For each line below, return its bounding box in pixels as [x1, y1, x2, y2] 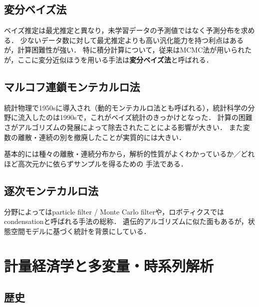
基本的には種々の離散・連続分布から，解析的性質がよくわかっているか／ [4, 148, 241, 159]
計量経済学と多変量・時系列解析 [4, 255, 214, 275]
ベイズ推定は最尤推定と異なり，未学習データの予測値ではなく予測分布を [4, 25, 241, 35]
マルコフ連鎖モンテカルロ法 [4, 78, 140, 94]
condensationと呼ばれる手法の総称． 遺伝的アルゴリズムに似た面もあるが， [4, 216, 248, 226]
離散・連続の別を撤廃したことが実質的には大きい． [17, 131, 186, 142]
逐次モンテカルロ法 [4, 182, 98, 198]
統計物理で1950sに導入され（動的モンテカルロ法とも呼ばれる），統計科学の [4, 102, 248, 112]
